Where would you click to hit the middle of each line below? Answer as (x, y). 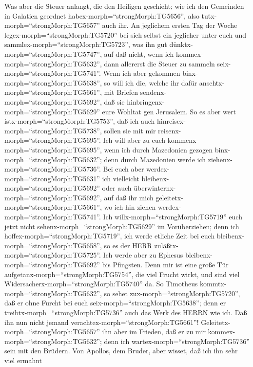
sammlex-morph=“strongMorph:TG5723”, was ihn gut (86, 44)
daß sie (114, 101)
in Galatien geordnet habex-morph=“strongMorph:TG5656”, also (102, 15)
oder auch (117, 188)
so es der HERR (128, 245)
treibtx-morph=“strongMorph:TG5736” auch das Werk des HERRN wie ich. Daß (126, 312)
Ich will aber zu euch (134, 140)
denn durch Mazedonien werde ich (155, 159)
